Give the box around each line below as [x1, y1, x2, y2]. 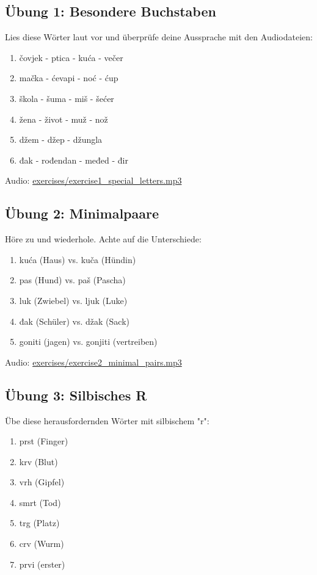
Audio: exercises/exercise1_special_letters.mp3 [5, 174, 182, 187]
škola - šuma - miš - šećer [19, 92, 114, 104]
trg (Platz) [19, 516, 60, 529]
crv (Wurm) [19, 537, 64, 550]
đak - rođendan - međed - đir [19, 153, 128, 166]
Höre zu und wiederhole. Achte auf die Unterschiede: [5, 233, 202, 245]
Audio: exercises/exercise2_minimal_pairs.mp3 [5, 355, 182, 368]
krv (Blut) [19, 455, 58, 468]
